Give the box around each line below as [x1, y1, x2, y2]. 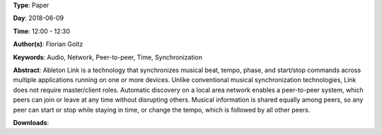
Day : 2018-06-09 [13, 14, 64, 23]
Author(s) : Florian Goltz [13, 40, 83, 49]
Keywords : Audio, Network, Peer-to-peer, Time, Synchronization [13, 53, 203, 61]
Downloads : [13, 118, 50, 127]
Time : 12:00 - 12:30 [13, 27, 71, 35]
